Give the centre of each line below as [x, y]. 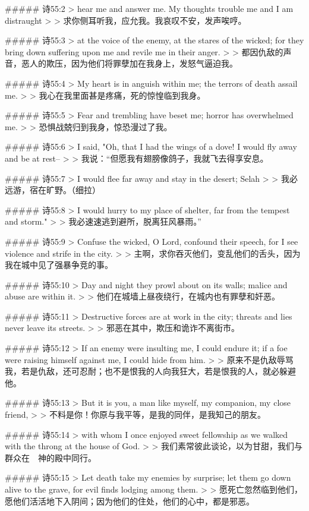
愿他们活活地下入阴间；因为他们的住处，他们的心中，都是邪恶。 [130, 501]
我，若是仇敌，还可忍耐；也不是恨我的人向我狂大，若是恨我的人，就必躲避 [150, 371]
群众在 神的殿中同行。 [51, 457]
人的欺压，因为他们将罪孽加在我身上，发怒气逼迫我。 [133, 63]
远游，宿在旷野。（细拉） [53, 190]
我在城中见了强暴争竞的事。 [59, 265]
